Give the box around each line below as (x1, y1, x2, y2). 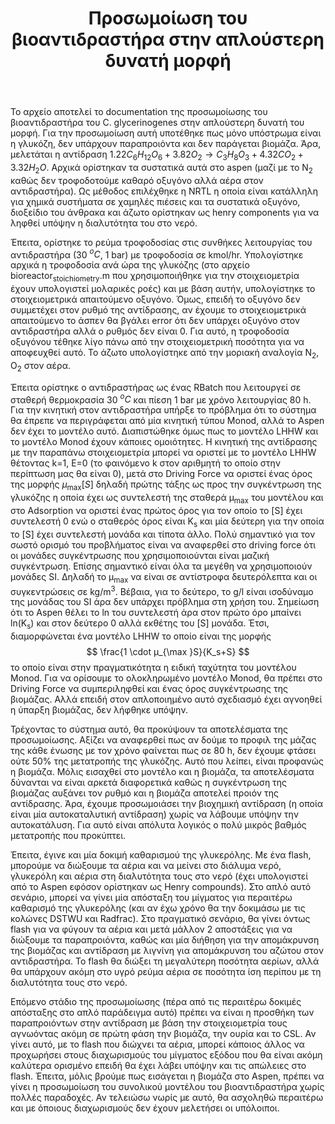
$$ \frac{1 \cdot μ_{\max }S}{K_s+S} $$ (86, 646, 250, 658)
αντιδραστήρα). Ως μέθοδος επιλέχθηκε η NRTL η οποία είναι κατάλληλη (10, 185, 318, 197)
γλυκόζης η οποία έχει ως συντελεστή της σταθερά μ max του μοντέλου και (10, 492, 324, 506)
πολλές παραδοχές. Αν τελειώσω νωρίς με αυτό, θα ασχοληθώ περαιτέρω (10, 1092, 324, 1104)
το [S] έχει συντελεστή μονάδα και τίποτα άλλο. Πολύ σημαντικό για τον (10, 528, 316, 540)
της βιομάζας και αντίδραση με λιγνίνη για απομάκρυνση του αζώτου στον (10, 945, 324, 957)
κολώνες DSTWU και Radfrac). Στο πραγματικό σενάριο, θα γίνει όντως (10, 913, 311, 925)
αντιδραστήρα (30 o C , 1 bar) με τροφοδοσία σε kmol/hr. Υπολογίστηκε (10, 247, 304, 261)
